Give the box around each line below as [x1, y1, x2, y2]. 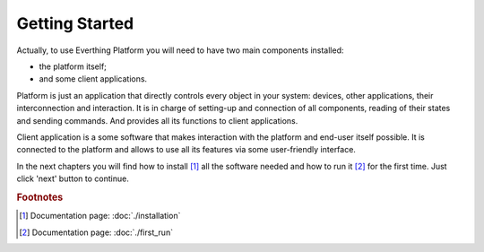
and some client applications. [39, 74, 148, 84]
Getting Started [16, 13, 134, 33]
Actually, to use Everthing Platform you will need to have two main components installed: [16, 45, 344, 56]
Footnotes [16, 191, 64, 204]
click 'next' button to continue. [16, 173, 129, 184]
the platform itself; [39, 61, 108, 72]
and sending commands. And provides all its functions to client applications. [16, 115, 298, 126]
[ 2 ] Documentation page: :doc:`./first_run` [19, 227, 174, 238]
